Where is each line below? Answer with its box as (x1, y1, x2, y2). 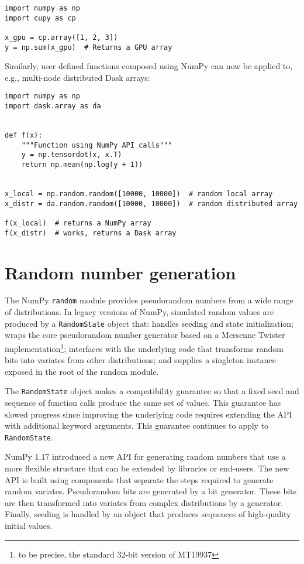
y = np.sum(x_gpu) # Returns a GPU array (5, 43, 172, 52)
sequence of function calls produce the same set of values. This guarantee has (5, 396, 281, 409)
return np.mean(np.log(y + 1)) (21, 160, 143, 169)
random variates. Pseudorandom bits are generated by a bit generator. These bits (5, 485, 297, 497)
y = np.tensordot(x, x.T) (21, 151, 122, 159)
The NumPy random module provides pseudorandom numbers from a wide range (5, 294, 293, 306)
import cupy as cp (5, 13, 76, 22)
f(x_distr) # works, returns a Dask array (5, 228, 177, 237)
